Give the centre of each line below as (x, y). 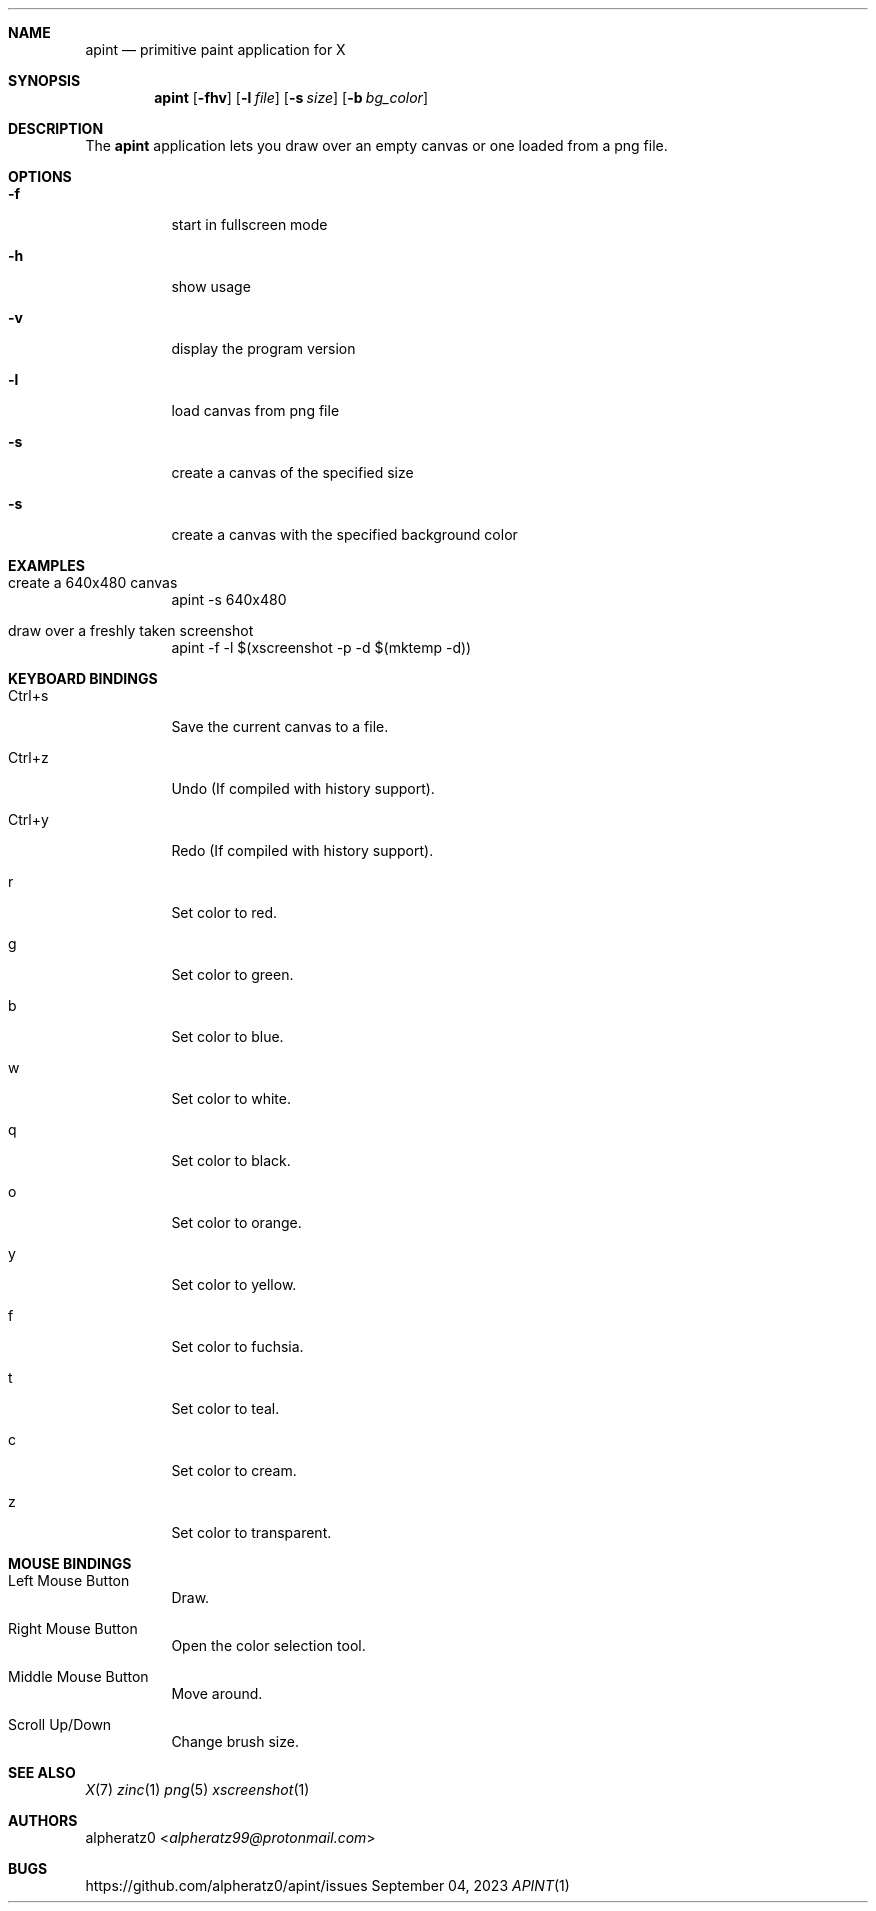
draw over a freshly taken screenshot (131, 630)
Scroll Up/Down (60, 1724)
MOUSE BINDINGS (70, 1563)
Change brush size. (235, 1741)
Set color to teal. (225, 1408)
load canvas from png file (255, 410)
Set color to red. (224, 912)
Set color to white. (231, 1098)
